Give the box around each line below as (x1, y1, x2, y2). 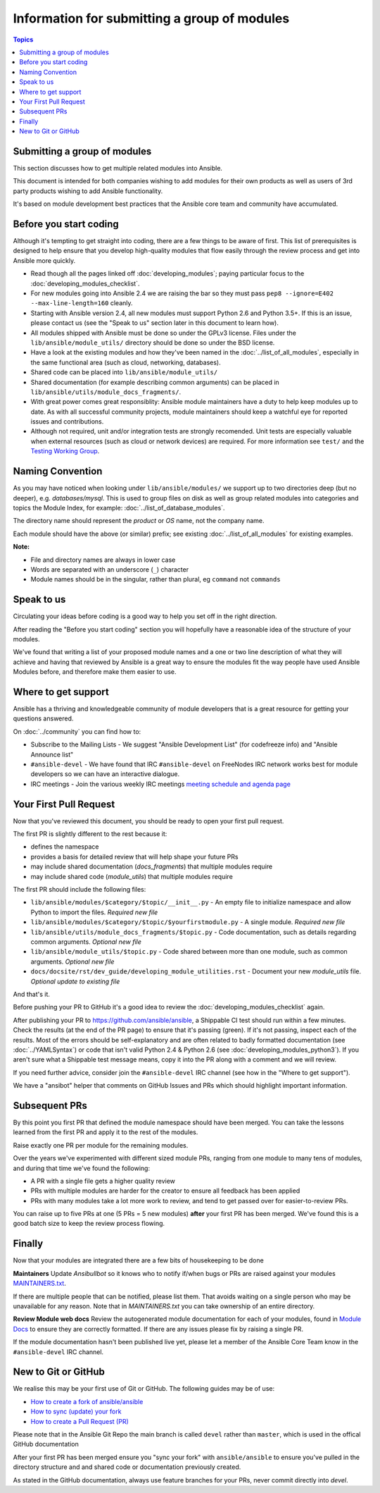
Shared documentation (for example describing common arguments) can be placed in (30, 378, 279, 386)
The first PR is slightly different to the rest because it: (13, 830, 167, 838)
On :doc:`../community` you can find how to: (13, 727, 141, 736)
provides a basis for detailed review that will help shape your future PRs (30, 852, 239, 861)
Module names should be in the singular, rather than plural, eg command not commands (30, 575, 281, 584)
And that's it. (13, 990, 51, 998)
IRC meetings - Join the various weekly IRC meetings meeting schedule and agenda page (30, 780, 291, 788)
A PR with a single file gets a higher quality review (30, 1176, 176, 1185)
